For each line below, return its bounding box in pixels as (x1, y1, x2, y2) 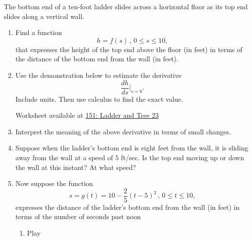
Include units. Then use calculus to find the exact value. (15, 93, 183, 104)
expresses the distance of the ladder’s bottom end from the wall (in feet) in (15, 202, 240, 212)
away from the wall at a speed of (15, 152, 113, 162)
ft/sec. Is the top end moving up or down (121, 152, 244, 162)
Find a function (15, 27, 62, 37)
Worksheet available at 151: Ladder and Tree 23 (15, 110, 159, 120)
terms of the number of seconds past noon (15, 211, 141, 222)
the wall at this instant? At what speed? (15, 162, 136, 172)
